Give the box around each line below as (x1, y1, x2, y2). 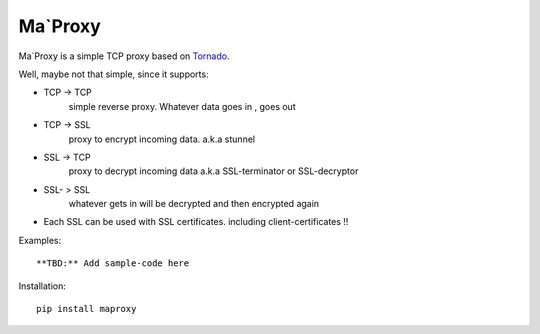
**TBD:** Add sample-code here (36, 258, 190, 269)
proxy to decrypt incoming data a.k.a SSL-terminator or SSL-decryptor (68, 165, 359, 177)
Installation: (18, 280, 67, 292)
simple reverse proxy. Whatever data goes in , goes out (68, 100, 296, 112)
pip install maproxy (36, 303, 137, 315)
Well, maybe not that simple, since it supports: (18, 68, 209, 80)
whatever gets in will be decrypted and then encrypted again (68, 198, 320, 210)
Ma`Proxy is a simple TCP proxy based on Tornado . (18, 50, 230, 62)
